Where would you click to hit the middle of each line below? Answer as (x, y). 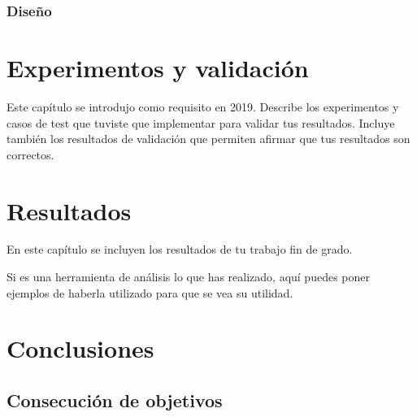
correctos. (30, 154)
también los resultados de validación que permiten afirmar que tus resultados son (208, 139)
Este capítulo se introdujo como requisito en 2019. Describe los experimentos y (203, 106)
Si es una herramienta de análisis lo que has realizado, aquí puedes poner (188, 277)
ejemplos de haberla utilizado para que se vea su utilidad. (150, 292)
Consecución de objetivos (115, 400)
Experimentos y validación (158, 68)
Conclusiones (80, 348)
